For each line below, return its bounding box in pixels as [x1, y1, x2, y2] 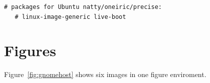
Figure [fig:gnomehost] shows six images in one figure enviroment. [4, 69, 206, 80]
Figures [4, 40, 56, 61]
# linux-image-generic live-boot [15, 13, 126, 20]
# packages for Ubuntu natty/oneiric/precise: [4, 3, 162, 10]
